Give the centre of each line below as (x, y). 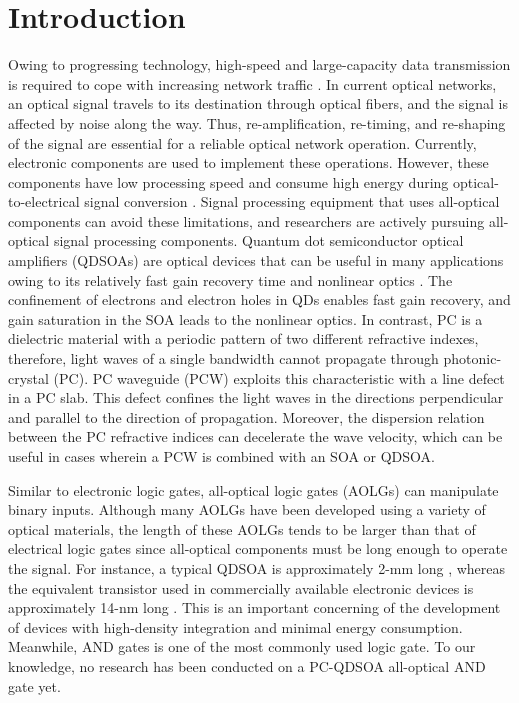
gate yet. (34, 685)
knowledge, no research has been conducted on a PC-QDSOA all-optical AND (247, 665)
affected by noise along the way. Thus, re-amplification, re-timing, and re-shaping (257, 122)
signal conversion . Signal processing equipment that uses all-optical (292, 201)
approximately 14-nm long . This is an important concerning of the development (254, 607)
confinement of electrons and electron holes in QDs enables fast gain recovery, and (259, 299)
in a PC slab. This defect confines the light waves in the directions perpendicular (256, 397)
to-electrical (44, 201)
